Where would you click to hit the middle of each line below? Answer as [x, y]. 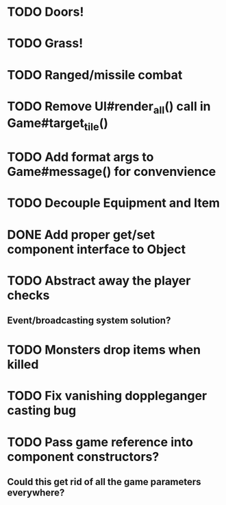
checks [28, 295]
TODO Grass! [45, 44]
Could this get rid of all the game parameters [104, 482]
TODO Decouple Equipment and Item [114, 203]
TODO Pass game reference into [100, 442]
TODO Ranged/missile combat [95, 75]
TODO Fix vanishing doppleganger [107, 396]
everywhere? [36, 493]
